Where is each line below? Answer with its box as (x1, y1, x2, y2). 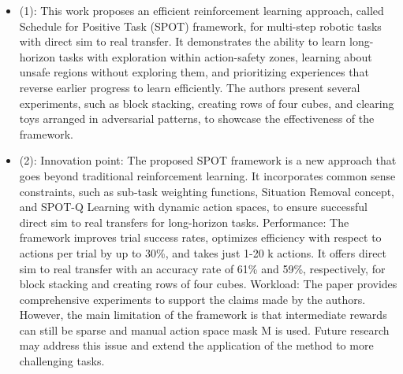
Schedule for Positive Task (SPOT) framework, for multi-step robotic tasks (19, 17, 382, 34)
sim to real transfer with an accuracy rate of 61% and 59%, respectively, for (19, 260, 386, 276)
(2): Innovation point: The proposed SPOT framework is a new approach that (19, 152, 397, 168)
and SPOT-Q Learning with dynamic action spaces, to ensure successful (19, 198, 368, 215)
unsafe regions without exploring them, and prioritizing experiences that (19, 64, 369, 80)
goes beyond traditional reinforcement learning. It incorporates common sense (19, 167, 396, 183)
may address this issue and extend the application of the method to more (19, 337, 374, 354)
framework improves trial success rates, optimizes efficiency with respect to (19, 229, 382, 246)
